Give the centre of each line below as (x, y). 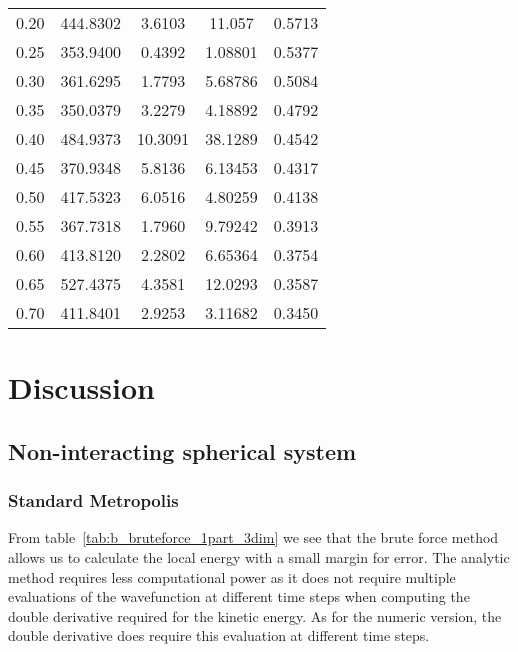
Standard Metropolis (93, 500)
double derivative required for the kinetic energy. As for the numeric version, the (255, 615)
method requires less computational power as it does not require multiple (232, 576)
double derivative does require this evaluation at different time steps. (219, 635)
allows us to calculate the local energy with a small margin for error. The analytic (259, 556)
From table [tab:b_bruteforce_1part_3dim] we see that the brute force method (253, 537)
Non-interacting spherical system (182, 450)
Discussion (81, 387)
